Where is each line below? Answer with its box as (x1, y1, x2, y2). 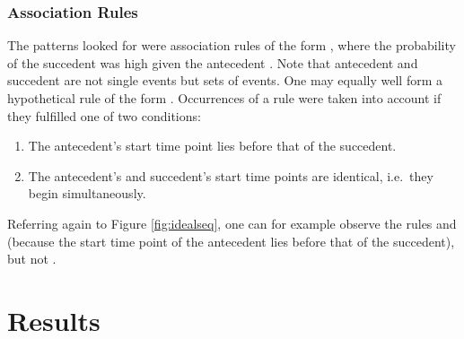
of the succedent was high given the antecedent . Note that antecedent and (7, 53, 418, 72)
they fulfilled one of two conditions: (7, 106, 201, 125)
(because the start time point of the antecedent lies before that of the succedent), (7, 231, 455, 250)
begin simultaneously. (28, 184, 146, 203)
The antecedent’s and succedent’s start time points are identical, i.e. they (28, 166, 433, 185)
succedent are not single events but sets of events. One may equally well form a (7, 71, 443, 90)
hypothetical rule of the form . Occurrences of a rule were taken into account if (7, 89, 442, 107)
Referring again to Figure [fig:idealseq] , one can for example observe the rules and (7, 213, 457, 232)
